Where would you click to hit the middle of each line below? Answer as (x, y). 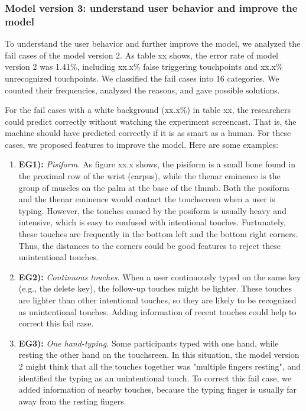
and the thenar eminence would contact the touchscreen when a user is (147, 199)
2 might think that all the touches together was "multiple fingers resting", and (159, 366)
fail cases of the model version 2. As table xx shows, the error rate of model (141, 55)
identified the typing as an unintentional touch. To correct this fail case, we (155, 378)
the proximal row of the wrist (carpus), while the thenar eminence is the (149, 176)
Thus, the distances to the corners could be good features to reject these (149, 245)
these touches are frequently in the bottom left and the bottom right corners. (158, 234)
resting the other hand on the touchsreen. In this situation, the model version (159, 355)
